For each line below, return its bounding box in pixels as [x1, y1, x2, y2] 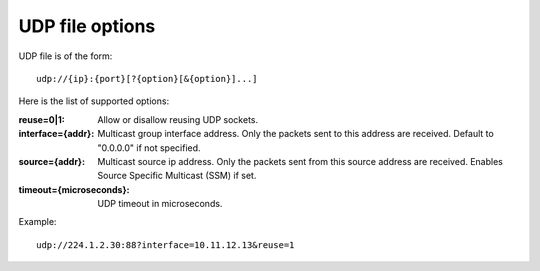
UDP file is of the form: [18, 50, 113, 62]
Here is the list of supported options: [18, 95, 170, 107]
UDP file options [18, 15, 156, 37]
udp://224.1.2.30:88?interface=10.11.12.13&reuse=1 [36, 239, 295, 250]
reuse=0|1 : [18, 113, 65, 125]
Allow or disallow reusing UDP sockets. [97, 113, 259, 125]
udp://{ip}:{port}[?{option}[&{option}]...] [36, 73, 259, 84]
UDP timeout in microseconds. [97, 198, 223, 210]
